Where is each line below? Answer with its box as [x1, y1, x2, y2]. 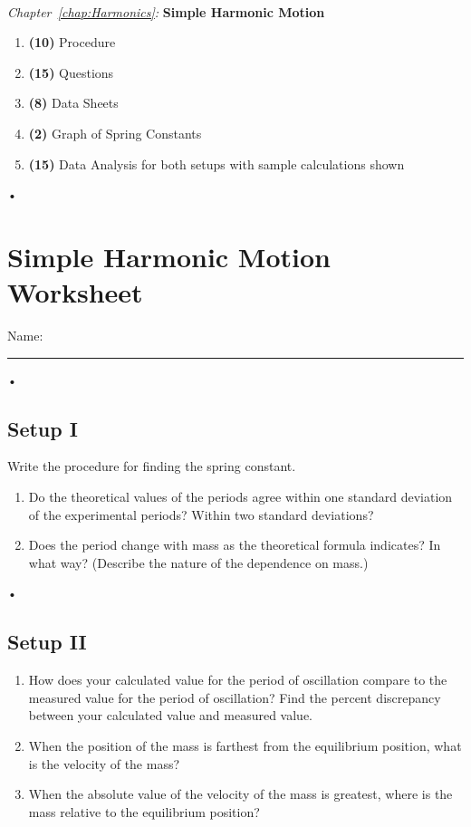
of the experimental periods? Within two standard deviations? [28, 505, 374, 524]
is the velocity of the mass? [28, 754, 180, 773]
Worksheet [7, 274, 143, 311]
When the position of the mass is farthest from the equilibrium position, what [28, 736, 462, 755]
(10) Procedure [28, 33, 116, 52]
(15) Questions [28, 63, 114, 82]
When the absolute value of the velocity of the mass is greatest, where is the [28, 784, 453, 803]
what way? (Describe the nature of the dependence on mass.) [28, 553, 369, 572]
